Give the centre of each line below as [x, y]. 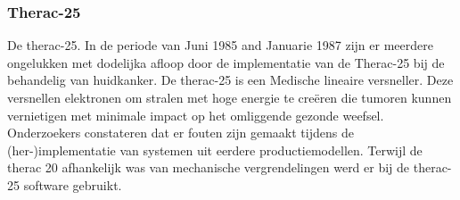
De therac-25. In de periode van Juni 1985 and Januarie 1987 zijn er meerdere [220, 45]
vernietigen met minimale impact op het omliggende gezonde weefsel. [196, 115]
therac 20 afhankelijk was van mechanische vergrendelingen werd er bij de [209, 167]
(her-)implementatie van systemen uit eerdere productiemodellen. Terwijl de [215, 150]
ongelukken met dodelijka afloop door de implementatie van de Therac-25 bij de [226, 62]
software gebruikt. [73, 184]
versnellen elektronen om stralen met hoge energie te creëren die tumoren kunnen [230, 97]
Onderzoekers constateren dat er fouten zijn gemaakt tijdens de [181, 133]
